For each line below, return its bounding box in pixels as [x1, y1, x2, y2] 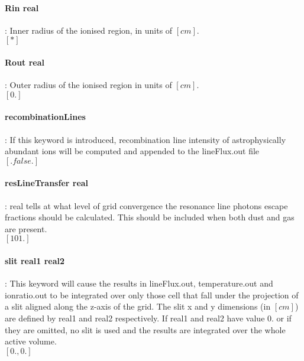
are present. [5, 222, 47, 235]
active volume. [5, 335, 57, 347]
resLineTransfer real [5, 177, 89, 189]
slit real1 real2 [5, 254, 64, 266]
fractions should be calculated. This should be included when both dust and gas [5, 211, 295, 223]
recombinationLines [5, 110, 86, 123]
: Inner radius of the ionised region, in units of [5, 24, 173, 36]
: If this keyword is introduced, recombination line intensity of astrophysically [5, 133, 286, 145]
